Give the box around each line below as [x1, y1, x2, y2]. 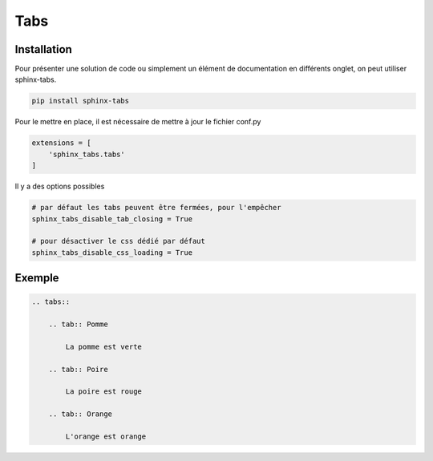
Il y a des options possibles [14, 181, 105, 192]
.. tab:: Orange [48, 410, 112, 419]
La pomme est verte [65, 342, 142, 351]
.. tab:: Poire [48, 365, 108, 374]
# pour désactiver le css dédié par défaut [31, 237, 206, 246]
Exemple [14, 271, 59, 285]
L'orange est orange [65, 432, 147, 441]
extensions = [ [31, 139, 91, 148]
